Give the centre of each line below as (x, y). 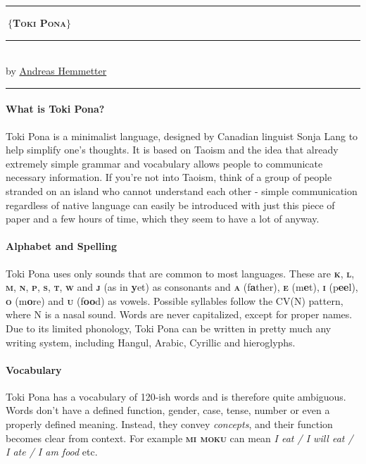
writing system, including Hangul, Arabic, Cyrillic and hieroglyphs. (151, 342)
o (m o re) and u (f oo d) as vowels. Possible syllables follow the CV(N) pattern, (175, 300)
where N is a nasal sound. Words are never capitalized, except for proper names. (179, 314)
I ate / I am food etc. (52, 452)
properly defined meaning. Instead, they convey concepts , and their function (169, 424)
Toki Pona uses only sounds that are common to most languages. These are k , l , (180, 273)
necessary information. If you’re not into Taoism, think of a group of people (169, 177)
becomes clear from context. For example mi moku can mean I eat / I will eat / (179, 438)
